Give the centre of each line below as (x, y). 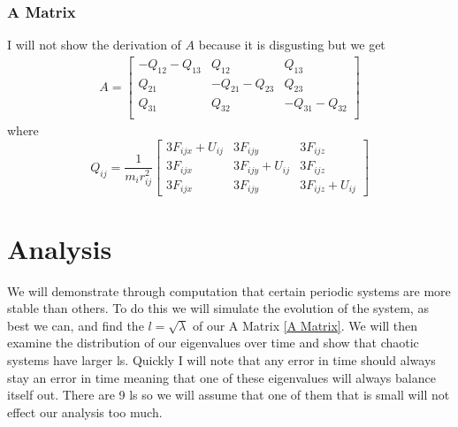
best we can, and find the (76, 325)
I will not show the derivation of (94, 45)
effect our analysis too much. (85, 412)
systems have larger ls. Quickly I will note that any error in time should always (221, 359)
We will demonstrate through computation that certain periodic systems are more (229, 290)
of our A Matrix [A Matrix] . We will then (305, 325)
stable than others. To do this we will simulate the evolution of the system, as (218, 308)
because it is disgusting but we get (292, 45)
